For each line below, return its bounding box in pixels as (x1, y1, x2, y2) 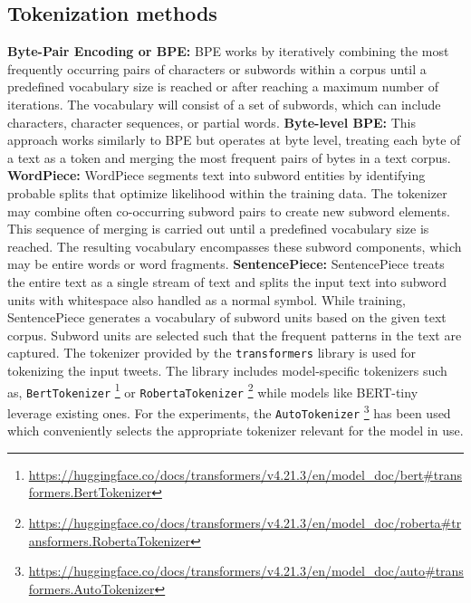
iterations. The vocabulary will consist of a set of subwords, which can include (7, 94, 441, 113)
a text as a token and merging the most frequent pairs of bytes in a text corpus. (7, 148, 451, 167)
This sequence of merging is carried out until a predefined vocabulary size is (7, 219, 429, 238)
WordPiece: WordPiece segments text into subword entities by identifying (7, 166, 426, 185)
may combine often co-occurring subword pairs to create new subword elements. (7, 201, 450, 220)
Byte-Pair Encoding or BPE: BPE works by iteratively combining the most (7, 42, 449, 61)
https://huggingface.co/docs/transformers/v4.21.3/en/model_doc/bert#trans (28, 464, 462, 483)
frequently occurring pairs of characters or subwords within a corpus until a (7, 59, 427, 78)
